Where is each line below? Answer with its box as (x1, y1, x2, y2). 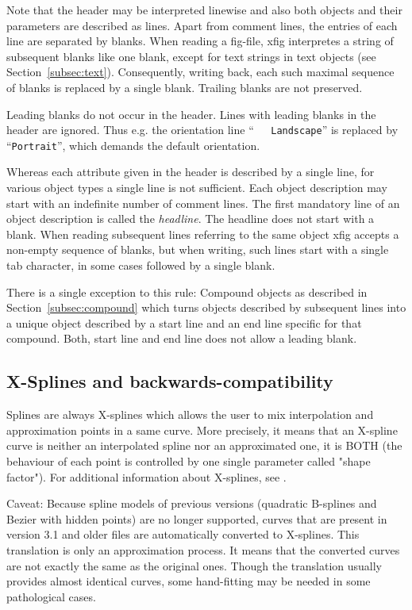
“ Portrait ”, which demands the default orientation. (6, 136, 260, 153)
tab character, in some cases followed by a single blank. (6, 257, 275, 274)
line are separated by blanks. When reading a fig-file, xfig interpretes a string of (6, 33, 394, 49)
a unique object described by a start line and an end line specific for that (6, 314, 362, 331)
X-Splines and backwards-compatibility (6, 369, 333, 393)
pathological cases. (6, 588, 96, 604)
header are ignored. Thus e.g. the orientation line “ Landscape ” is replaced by (6, 121, 399, 138)
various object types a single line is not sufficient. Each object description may (6, 179, 387, 196)
